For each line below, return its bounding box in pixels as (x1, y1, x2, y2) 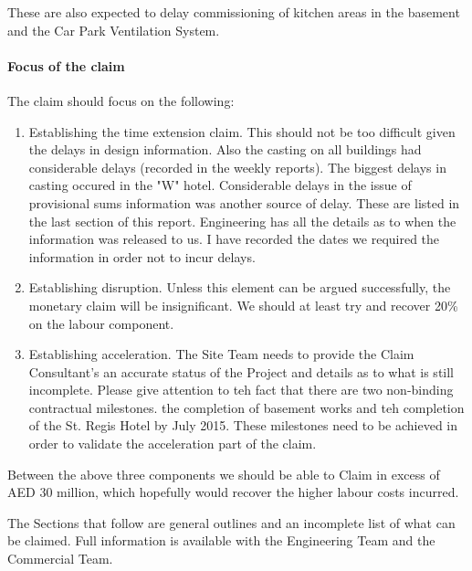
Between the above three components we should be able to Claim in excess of (7, 464, 440, 483)
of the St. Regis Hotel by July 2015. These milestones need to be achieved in (28, 416, 458, 435)
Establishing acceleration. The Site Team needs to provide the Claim (28, 344, 414, 364)
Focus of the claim (7, 56, 125, 75)
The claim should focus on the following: (7, 90, 235, 110)
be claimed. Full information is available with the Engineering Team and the (7, 531, 435, 550)
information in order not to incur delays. (28, 247, 256, 266)
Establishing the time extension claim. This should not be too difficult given (28, 122, 456, 141)
